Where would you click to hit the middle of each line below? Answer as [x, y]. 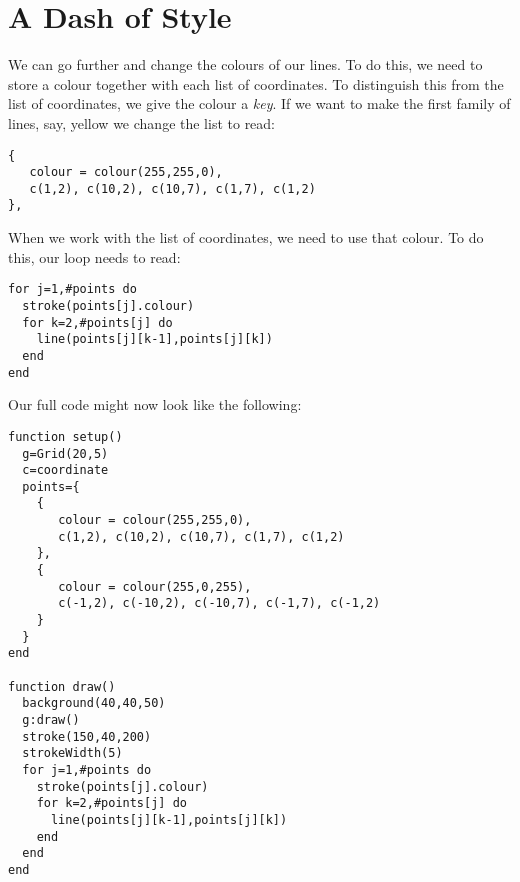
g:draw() [51, 720]
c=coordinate [65, 470]
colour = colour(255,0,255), [155, 586]
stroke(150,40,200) [87, 736]
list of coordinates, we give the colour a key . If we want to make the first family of [259, 103]
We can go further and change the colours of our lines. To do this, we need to [245, 64]
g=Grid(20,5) [65, 453]
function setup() [65, 436]
